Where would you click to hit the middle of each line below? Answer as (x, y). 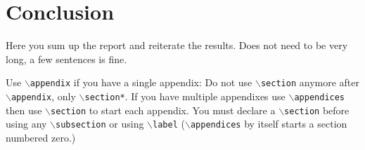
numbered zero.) (41, 137)
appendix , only (43, 96)
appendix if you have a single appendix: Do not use (141, 82)
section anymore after (310, 82)
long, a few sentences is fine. (66, 59)
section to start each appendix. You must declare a (163, 110)
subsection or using (100, 124)
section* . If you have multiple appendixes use (185, 96)
